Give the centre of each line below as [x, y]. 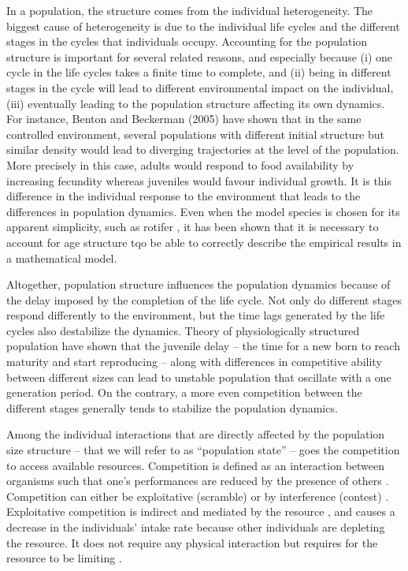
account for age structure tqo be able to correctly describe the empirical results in [204, 242]
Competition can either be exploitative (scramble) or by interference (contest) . [198, 496]
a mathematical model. [62, 258]
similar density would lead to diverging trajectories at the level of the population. [203, 149]
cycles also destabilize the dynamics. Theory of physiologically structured [183, 330]
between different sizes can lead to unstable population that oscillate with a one [199, 377]
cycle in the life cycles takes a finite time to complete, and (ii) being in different [199, 72]
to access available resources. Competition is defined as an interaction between [196, 465]
